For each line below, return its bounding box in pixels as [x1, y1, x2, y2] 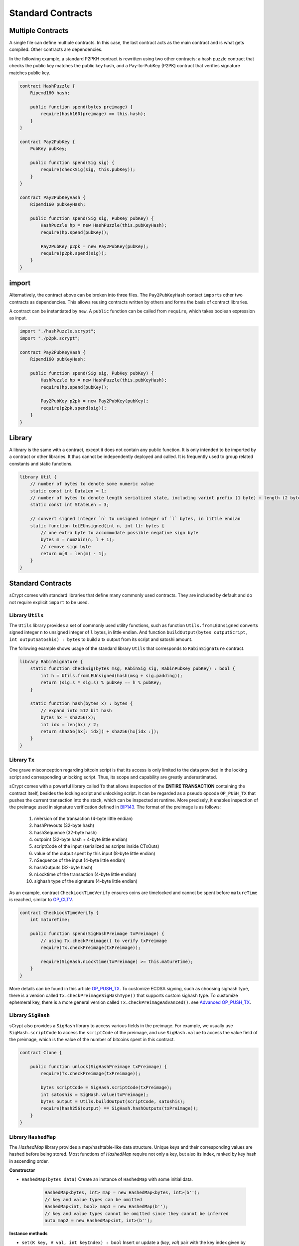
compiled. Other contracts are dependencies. [9, 46, 103, 52]
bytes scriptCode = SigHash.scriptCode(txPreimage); [40, 1085, 172, 1090]
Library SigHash [9, 1012, 50, 1019]
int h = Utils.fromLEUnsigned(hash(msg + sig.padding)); [40, 673, 183, 678]
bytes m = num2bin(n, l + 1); [40, 537, 115, 543]
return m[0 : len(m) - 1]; [40, 551, 107, 557]
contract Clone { [19, 1050, 62, 1056]
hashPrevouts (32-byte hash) [34, 822, 95, 828]
